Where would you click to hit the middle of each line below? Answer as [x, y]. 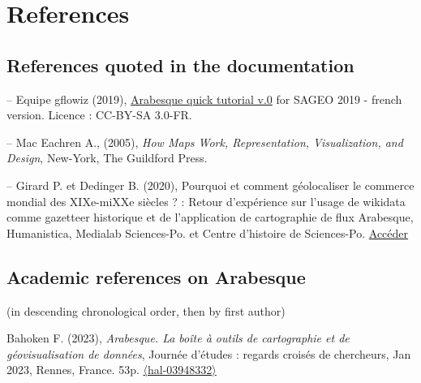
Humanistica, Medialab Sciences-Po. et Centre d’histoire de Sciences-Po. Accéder [208, 232]
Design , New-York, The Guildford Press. [107, 158]
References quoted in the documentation [180, 65]
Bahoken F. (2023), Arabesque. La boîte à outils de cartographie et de [178, 338]
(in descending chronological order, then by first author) [146, 310]
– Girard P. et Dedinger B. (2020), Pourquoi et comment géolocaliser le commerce [210, 185]
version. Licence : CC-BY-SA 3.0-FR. [99, 115]
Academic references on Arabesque [156, 276]
